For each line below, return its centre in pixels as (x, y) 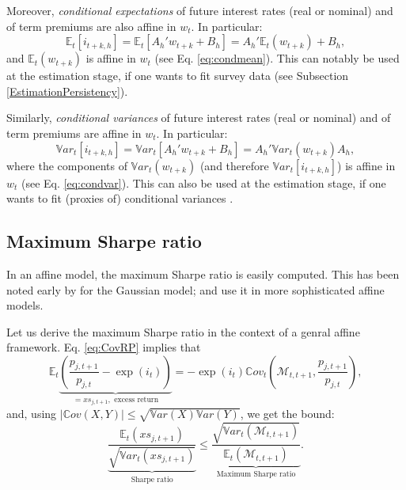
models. (25, 305)
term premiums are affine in (74, 133)
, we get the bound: (287, 413)
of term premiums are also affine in (91, 26)
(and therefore (234, 165)
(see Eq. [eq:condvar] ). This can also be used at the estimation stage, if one (204, 182)
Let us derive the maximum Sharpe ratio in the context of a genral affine (183, 331)
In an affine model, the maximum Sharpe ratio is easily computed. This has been (203, 273)
